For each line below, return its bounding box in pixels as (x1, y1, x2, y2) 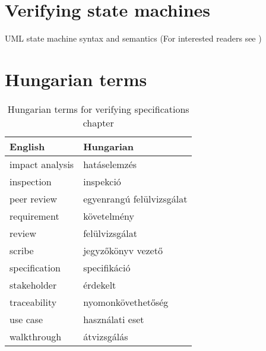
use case (9, 312, 43, 326)
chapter (83, 115, 114, 129)
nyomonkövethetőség (83, 295, 169, 309)
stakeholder (9, 277, 57, 292)
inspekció (83, 174, 121, 188)
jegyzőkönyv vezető (83, 243, 163, 257)
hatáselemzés (83, 157, 137, 171)
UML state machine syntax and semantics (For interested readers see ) (5, 32, 262, 45)
